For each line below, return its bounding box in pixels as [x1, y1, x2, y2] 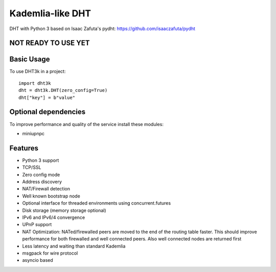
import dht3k [18, 80, 51, 86]
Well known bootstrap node [22, 193, 80, 199]
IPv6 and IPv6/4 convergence [22, 214, 85, 220]
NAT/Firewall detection [22, 186, 71, 192]
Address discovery [22, 179, 62, 185]
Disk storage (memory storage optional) [22, 207, 107, 213]
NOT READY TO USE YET [9, 39, 90, 47]
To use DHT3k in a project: [9, 68, 66, 75]
